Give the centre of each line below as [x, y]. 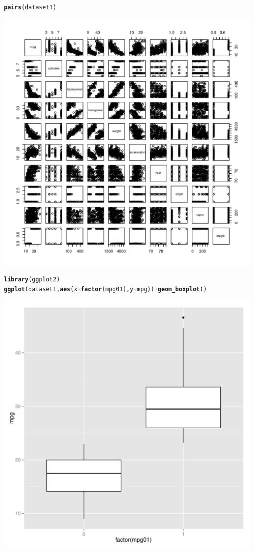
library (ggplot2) [32, 280]
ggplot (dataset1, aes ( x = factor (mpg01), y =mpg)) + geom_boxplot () [106, 289]
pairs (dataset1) [30, 7]
